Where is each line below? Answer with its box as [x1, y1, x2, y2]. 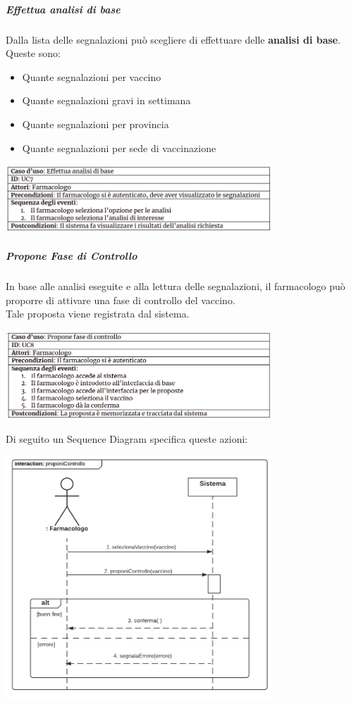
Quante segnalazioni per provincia [22, 116, 169, 131]
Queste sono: [6, 46, 61, 61]
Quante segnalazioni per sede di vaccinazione [22, 140, 216, 155]
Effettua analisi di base [6, 1, 121, 16]
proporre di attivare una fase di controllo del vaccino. [6, 292, 235, 307]
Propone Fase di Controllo [6, 249, 137, 263]
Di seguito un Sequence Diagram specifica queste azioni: [6, 432, 248, 446]
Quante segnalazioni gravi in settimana [22, 93, 191, 108]
